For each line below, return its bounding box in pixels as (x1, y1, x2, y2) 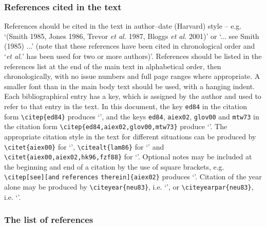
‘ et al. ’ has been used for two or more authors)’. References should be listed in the (4, 51, 262, 61)
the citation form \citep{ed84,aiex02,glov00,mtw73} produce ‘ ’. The (4, 121, 227, 132)
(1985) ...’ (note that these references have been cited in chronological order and (4, 40, 255, 51)
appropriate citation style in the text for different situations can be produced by (4, 131, 256, 141)
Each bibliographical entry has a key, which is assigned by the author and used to (4, 91, 261, 101)
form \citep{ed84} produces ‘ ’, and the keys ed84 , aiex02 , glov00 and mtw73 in (4, 111, 259, 121)
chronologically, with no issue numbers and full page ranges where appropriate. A (4, 71, 260, 81)
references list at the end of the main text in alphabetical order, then (4, 60, 221, 71)
